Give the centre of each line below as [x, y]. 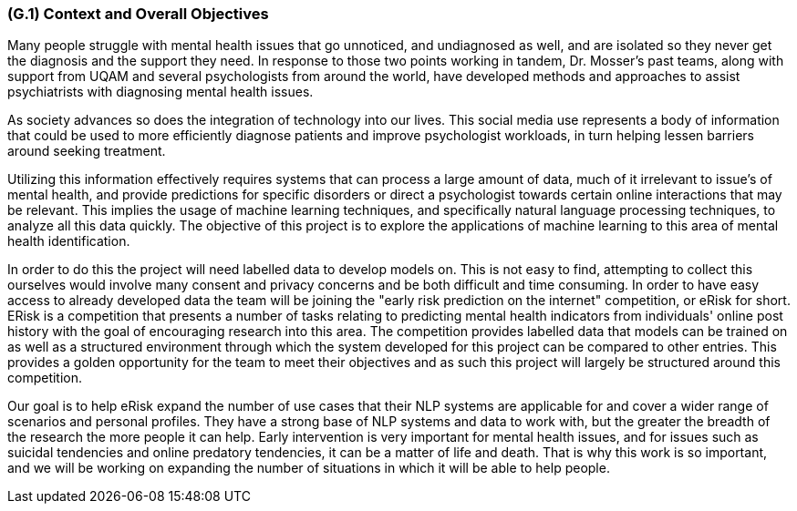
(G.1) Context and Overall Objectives [138, 14]
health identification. [69, 241]
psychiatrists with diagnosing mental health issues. [160, 92]
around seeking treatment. [87, 151]
